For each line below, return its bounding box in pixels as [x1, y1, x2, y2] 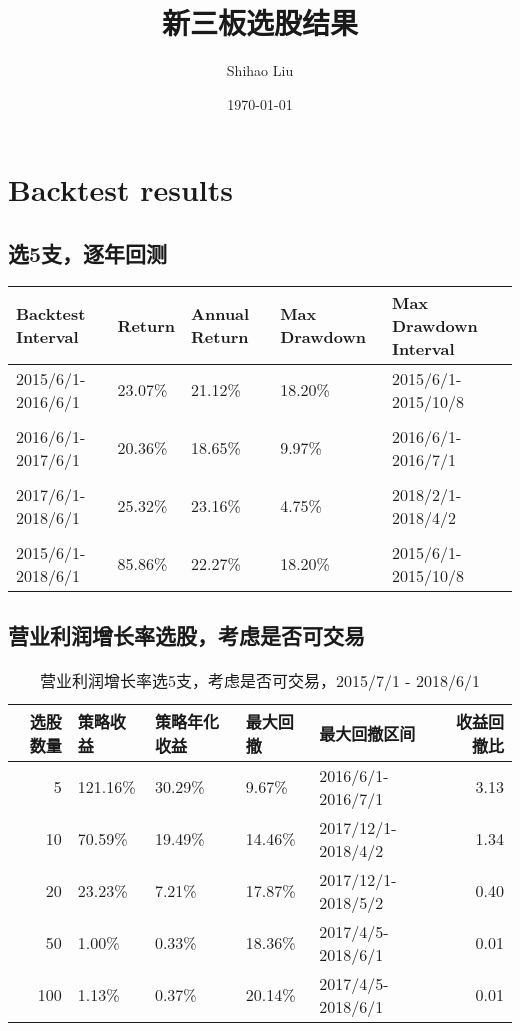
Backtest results [8, 169, 233, 210]
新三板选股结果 [161, 2, 358, 43]
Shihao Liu [226, 60, 294, 81]
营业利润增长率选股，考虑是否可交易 [8, 620, 365, 651]
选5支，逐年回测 [8, 237, 168, 268]
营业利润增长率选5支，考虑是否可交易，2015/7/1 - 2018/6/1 [40, 668, 480, 692]
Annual [191, 302, 250, 326]
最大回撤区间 [319, 721, 416, 745]
